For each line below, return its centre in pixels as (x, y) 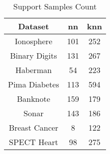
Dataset (34, 26)
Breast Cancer (34, 127)
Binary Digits (34, 55)
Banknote (33, 99)
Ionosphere (33, 41)
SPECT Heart (34, 142)
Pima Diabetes (34, 84)
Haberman (33, 70)
